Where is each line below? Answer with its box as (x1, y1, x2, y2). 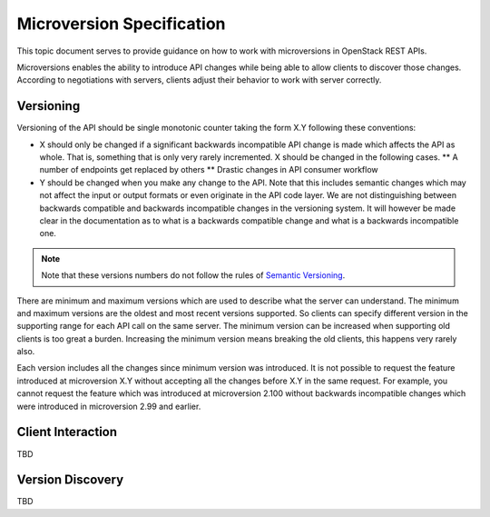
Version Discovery (16, 472, 124, 488)
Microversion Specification (16, 14, 226, 34)
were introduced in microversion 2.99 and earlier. (16, 401, 201, 412)
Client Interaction (16, 424, 118, 440)
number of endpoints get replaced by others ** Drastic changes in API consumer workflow (39, 164, 378, 175)
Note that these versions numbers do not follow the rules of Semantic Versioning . (41, 270, 346, 281)
